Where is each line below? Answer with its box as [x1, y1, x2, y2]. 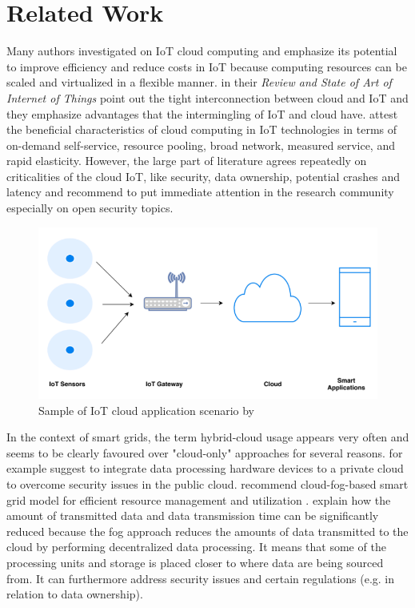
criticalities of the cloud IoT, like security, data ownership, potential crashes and [6, 167, 401, 184]
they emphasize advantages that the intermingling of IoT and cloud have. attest [6, 105, 398, 122]
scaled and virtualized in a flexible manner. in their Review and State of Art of [6, 74, 392, 91]
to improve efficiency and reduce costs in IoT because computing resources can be [6, 58, 407, 74]
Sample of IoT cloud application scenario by [38, 401, 255, 418]
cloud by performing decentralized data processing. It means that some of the [6, 538, 386, 555]
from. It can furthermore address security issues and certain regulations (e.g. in [6, 570, 395, 586]
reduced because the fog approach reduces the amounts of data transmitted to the [6, 522, 409, 539]
